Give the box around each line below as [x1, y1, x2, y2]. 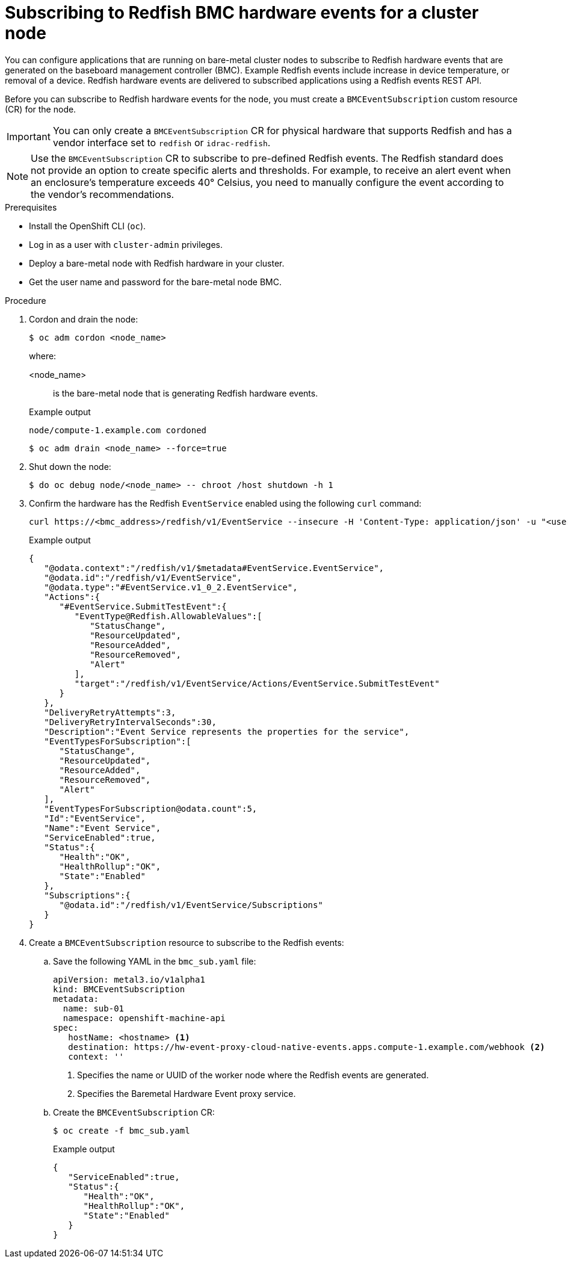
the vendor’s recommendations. [31, 188, 174, 200]
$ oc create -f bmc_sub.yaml [53, 1125, 190, 1135]
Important [7, 130, 51, 143]
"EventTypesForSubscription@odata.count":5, [44, 803, 258, 814]
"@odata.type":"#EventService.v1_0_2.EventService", [44, 582, 298, 592]
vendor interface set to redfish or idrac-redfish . [52, 136, 271, 149]
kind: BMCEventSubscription [53, 984, 185, 994]
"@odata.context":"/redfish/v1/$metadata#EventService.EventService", [44, 563, 384, 573]
